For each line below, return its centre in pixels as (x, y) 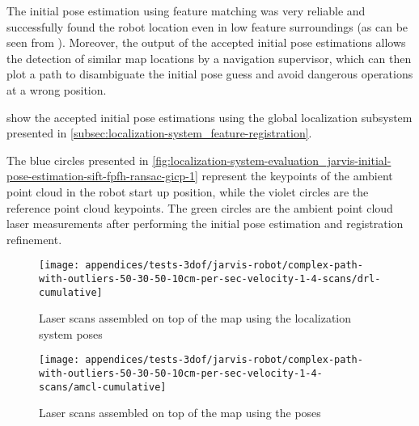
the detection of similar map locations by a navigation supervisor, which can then (209, 58)
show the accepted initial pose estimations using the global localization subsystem (209, 117)
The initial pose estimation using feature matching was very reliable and (186, 11)
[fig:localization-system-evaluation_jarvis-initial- (272, 160)
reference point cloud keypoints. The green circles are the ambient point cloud (200, 207)
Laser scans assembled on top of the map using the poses (180, 413)
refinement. (34, 239)
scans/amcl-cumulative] (103, 387)
